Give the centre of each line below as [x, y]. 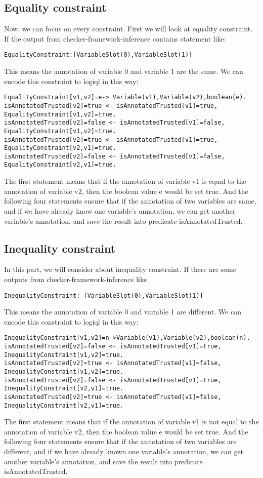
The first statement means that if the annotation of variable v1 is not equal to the [131, 422]
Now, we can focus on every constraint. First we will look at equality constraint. [128, 29]
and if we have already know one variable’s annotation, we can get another [120, 210]
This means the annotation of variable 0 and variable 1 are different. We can [123, 312]
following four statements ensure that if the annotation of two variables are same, [130, 201]
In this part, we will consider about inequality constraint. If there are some [120, 269]
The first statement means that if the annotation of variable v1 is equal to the [125, 181]
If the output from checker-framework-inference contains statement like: [115, 38]
